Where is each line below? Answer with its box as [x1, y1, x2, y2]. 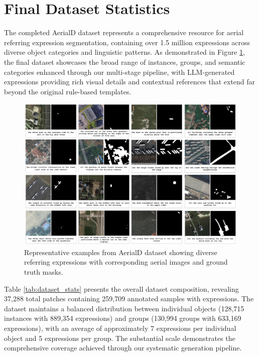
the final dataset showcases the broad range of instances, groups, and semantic [4, 56, 245, 67]
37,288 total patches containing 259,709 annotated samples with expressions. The [4, 293, 254, 304]
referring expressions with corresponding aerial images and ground [24, 257, 228, 267]
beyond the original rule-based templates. [4, 86, 132, 96]
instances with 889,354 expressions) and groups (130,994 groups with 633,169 [4, 313, 241, 323]
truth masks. [24, 267, 63, 277]
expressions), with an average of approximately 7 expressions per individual [4, 323, 236, 333]
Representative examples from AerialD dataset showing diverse [24, 247, 217, 257]
